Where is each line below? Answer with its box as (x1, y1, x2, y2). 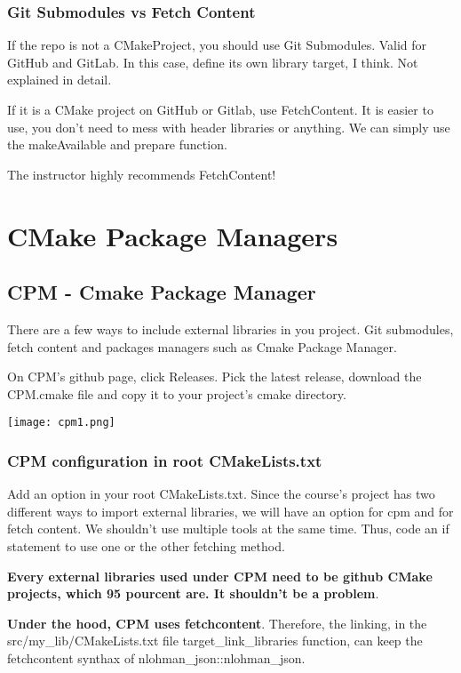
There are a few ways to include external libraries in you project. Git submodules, (7, 319, 454, 338)
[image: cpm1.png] (7, 416, 115, 429)
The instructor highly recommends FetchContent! (7, 164, 276, 183)
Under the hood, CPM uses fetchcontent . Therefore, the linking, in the (7, 613, 427, 632)
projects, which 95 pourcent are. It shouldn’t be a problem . (7, 584, 379, 603)
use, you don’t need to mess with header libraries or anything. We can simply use (7, 117, 450, 136)
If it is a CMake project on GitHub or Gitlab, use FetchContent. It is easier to (7, 100, 433, 118)
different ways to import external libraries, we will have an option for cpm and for (7, 501, 454, 520)
